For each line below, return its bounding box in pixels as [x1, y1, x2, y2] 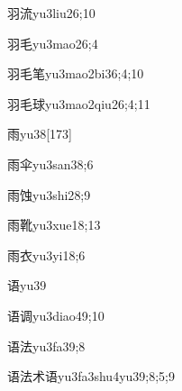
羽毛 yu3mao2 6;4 [7, 33, 98, 52]
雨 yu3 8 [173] [7, 124, 72, 143]
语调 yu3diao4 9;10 [7, 305, 105, 324]
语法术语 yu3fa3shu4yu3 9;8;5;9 [7, 367, 176, 386]
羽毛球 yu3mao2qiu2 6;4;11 [7, 94, 150, 113]
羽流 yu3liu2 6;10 [7, 4, 96, 22]
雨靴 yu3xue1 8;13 [7, 215, 101, 234]
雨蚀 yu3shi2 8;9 [7, 185, 91, 204]
